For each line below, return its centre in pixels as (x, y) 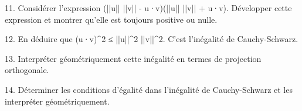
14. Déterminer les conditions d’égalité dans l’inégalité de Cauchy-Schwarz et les (149, 89)
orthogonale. (27, 70)
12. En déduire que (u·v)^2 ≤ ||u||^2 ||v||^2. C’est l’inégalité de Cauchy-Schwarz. (152, 39)
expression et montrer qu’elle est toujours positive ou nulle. (111, 19)
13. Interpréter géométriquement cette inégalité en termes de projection (133, 58)
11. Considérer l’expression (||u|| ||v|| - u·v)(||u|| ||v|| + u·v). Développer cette (148, 8)
